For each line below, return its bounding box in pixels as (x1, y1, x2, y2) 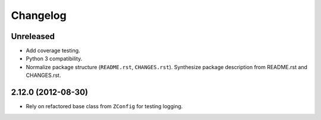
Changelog (11, 9, 67, 22)
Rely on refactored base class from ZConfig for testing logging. (26, 103, 183, 110)
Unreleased (11, 31, 55, 41)
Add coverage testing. (26, 47, 80, 54)
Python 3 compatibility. (26, 55, 83, 62)
